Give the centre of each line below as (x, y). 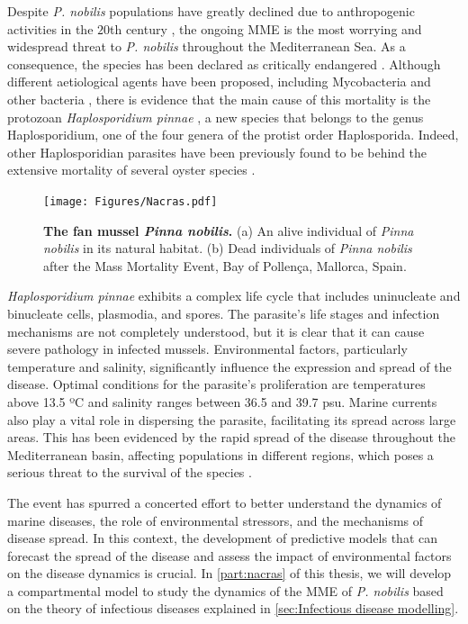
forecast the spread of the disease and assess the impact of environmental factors (229, 555)
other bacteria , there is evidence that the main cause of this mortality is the (219, 99)
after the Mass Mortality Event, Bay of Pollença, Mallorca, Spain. (225, 265)
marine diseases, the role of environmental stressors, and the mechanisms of (216, 520)
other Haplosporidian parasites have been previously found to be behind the (217, 152)
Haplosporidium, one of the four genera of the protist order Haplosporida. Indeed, (233, 135)
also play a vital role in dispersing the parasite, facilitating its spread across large (232, 419)
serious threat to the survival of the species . (130, 472)
